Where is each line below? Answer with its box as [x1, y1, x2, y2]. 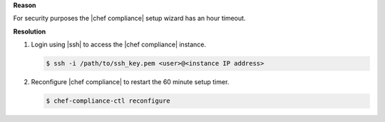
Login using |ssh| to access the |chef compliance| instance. [31, 40, 207, 49]
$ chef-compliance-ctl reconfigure [46, 97, 170, 105]
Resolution [13, 27, 46, 36]
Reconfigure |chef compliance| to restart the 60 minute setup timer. [31, 78, 230, 86]
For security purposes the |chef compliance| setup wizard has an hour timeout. [13, 14, 246, 23]
